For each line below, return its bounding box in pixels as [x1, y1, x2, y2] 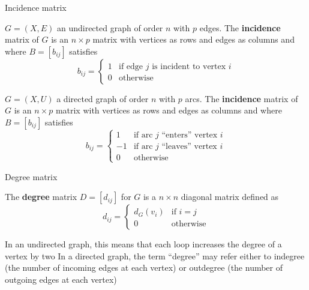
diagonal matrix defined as [181, 190, 279, 203]
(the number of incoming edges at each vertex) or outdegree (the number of [5, 261, 283, 274]
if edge [119, 62, 143, 71]
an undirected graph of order [56, 21, 163, 34]
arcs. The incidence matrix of [185, 92, 298, 104]
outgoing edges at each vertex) [5, 273, 117, 285]
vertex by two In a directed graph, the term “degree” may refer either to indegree [5, 249, 305, 262]
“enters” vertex [161, 131, 218, 140]
